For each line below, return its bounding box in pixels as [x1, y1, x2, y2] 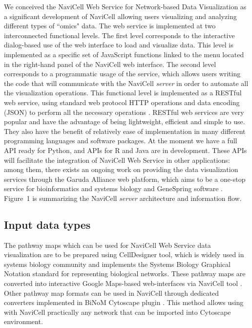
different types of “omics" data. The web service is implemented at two [4, 21, 216, 31]
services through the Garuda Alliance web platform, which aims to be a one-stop [4, 174, 246, 184]
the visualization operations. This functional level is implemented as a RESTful [4, 87, 242, 98]
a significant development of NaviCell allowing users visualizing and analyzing [4, 11, 237, 21]
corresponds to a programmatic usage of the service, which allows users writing [4, 68, 241, 79]
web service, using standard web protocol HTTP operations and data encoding [4, 97, 240, 107]
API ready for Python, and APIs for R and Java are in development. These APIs [4, 145, 247, 155]
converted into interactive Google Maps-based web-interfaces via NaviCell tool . [4, 278, 242, 288]
